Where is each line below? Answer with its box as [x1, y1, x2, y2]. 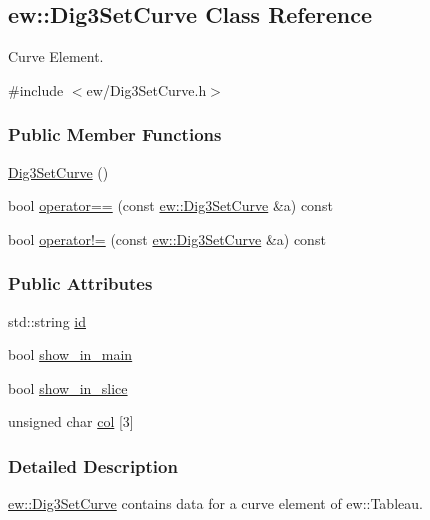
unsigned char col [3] [8, 411, 134, 432]
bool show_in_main [8, 344, 133, 365]
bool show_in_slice [8, 377, 128, 398]
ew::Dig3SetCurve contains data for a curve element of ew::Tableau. [8, 493, 423, 514]
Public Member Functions [8, 122, 222, 147]
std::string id [8, 310, 87, 331]
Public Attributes [8, 271, 153, 296]
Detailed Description [8, 453, 178, 478]
